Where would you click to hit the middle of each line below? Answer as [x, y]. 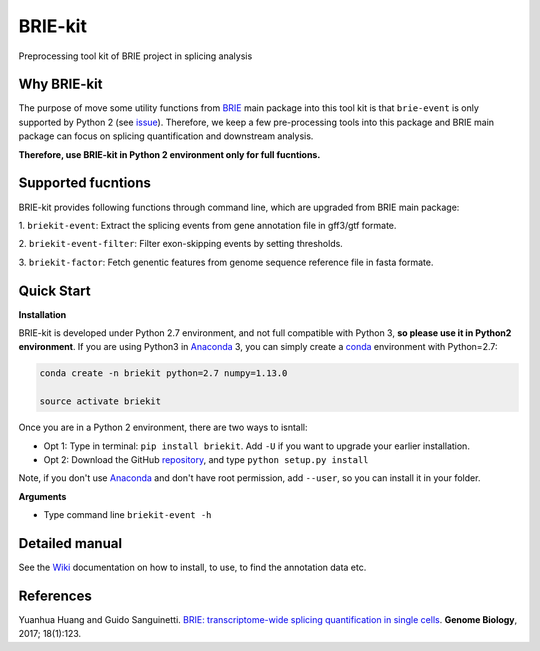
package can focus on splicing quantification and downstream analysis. [166, 136]
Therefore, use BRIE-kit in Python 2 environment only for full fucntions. [169, 154]
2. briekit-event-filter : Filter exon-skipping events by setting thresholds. [181, 244]
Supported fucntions [85, 183]
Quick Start [54, 290]
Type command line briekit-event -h [127, 515]
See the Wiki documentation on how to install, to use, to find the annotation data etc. [192, 567]
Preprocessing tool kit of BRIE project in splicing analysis [135, 56]
